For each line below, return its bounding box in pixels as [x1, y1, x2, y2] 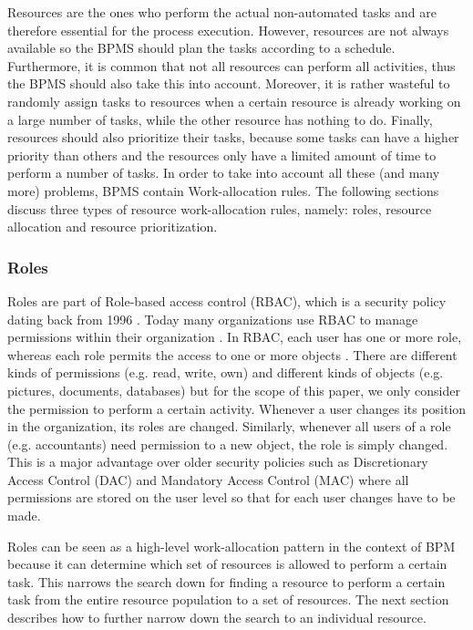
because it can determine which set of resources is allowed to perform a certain [7, 554, 447, 573]
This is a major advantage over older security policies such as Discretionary [7, 452, 428, 471]
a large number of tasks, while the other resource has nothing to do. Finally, [7, 109, 433, 129]
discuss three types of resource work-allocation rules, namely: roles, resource [7, 199, 432, 218]
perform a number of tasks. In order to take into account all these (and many [7, 163, 440, 182]
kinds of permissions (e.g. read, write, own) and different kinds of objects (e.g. [7, 363, 444, 382]
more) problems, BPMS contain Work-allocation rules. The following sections [7, 181, 439, 200]
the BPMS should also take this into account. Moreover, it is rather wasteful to [7, 74, 450, 93]
